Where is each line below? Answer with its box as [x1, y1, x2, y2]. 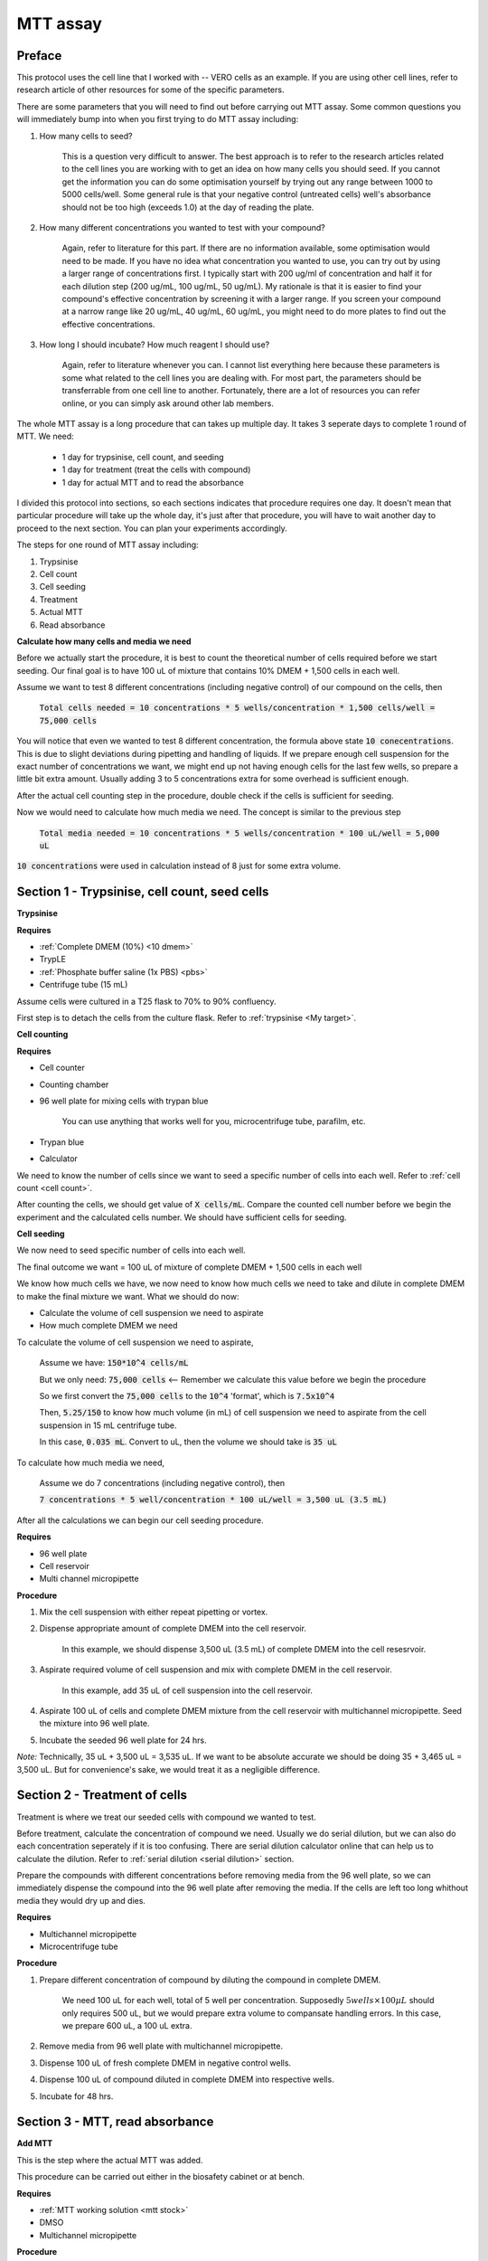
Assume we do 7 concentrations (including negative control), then [39, 1477, 286, 1488]
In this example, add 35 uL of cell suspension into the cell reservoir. [61, 1685, 314, 1696]
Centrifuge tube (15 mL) [39, 979, 128, 990]
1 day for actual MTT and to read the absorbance [61, 477, 244, 487]
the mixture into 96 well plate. [39, 1718, 150, 1729]
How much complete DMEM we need [39, 1320, 178, 1331]
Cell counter [39, 1063, 85, 1074]
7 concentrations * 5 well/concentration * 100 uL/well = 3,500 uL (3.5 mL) [39, 1495, 388, 1505]
